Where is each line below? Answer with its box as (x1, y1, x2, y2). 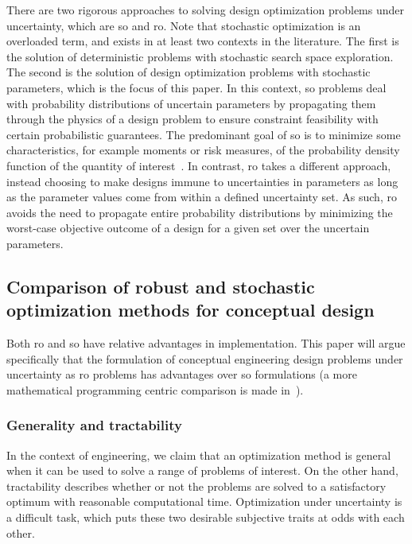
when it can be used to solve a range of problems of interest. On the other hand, (6, 462, 398, 479)
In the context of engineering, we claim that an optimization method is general (6, 446, 391, 463)
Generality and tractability (6, 415, 182, 435)
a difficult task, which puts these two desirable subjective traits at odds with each (6, 509, 405, 526)
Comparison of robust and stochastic (6, 274, 315, 298)
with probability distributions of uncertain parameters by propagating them (6, 95, 376, 111)
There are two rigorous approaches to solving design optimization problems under (6, 2, 404, 17)
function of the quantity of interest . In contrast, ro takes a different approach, (6, 157, 391, 173)
